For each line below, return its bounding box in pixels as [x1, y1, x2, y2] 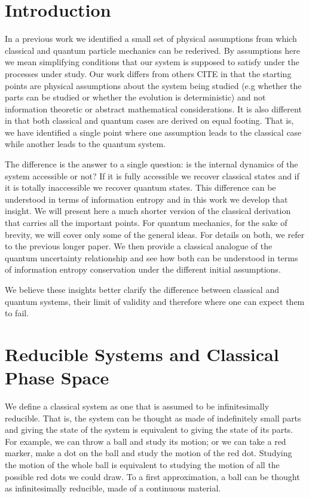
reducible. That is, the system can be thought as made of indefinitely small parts [5, 411, 301, 424]
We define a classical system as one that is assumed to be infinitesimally [5, 400, 270, 413]
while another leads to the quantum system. [5, 138, 166, 150]
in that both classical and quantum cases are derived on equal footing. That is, [5, 114, 294, 127]
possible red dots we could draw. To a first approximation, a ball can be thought [5, 470, 300, 482]
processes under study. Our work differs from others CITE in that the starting [5, 67, 292, 80]
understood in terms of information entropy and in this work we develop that [5, 193, 288, 205]
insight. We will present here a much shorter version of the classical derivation [5, 204, 291, 217]
